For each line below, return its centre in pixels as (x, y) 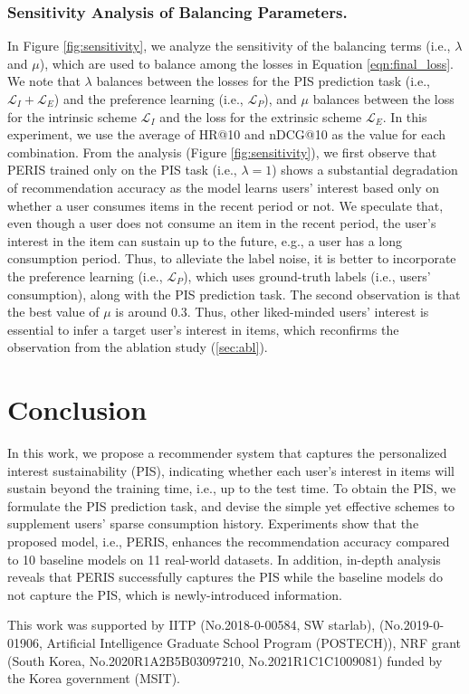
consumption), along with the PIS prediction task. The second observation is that (234, 294)
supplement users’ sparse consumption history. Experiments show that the (213, 523)
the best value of (53, 312)
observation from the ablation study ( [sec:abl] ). (138, 347)
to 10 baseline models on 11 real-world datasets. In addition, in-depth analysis (224, 559)
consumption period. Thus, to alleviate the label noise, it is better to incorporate (232, 258)
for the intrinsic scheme (72, 116)
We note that (44, 81)
